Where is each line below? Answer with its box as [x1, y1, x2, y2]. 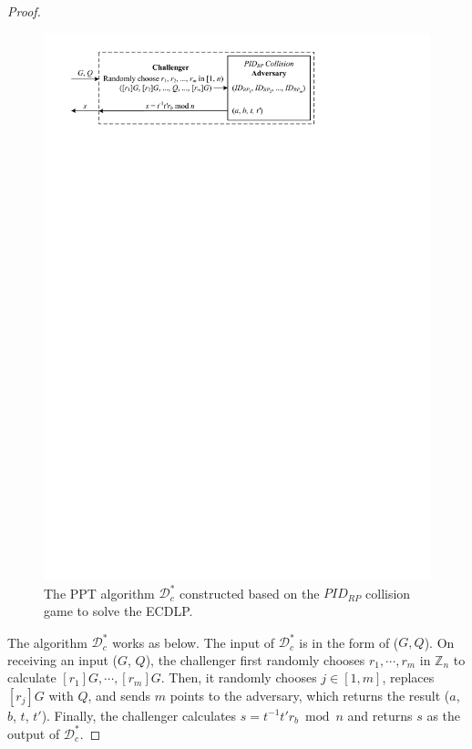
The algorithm [7, 632, 87, 652]
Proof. [7, 2, 41, 20]
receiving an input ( [7, 650, 118, 669]
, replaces [382, 668, 435, 687]
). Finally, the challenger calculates [41, 705, 237, 724]
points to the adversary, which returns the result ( [169, 685, 450, 704]
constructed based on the [179, 583, 320, 602]
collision [365, 583, 411, 602]
